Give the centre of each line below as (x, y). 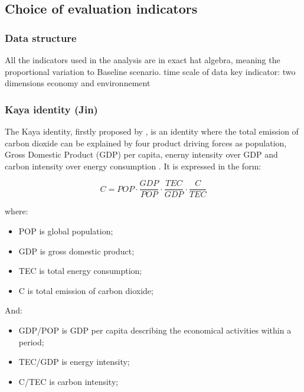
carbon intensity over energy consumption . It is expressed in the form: (133, 166)
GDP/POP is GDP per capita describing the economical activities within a (155, 330)
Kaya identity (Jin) (51, 109)
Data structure (41, 37)
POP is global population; (66, 231)
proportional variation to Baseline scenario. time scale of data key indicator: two (150, 71)
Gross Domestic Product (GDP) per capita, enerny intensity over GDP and (141, 154)
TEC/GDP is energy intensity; (74, 362)
